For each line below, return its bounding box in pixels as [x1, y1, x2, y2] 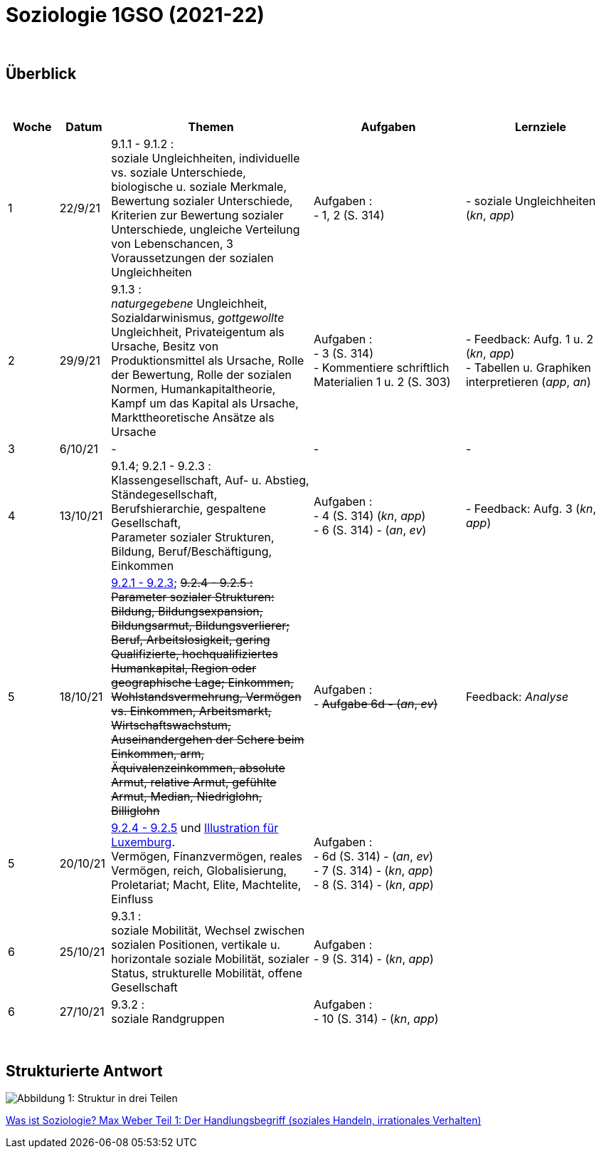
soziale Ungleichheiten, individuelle [111, 150, 300, 165]
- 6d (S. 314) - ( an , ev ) [313, 848, 434, 863]
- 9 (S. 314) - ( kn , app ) [313, 951, 434, 966]
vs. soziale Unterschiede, [111, 165, 246, 180]
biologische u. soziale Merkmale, [111, 179, 287, 194]
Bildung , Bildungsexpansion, [111, 603, 263, 618]
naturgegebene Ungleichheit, [111, 296, 267, 311]
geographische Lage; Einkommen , [111, 675, 294, 690]
